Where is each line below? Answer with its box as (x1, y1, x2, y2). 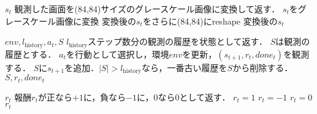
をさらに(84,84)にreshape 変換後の (142, 14, 278, 27)
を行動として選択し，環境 (66, 47, 169, 60)
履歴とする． (5, 47, 56, 60)
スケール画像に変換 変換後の (21, 14, 136, 27)
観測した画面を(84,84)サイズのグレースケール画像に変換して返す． (14, 2, 280, 15)
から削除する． (232, 61, 293, 74)
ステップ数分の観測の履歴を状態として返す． (88, 35, 268, 48)
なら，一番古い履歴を (141, 61, 227, 74)
